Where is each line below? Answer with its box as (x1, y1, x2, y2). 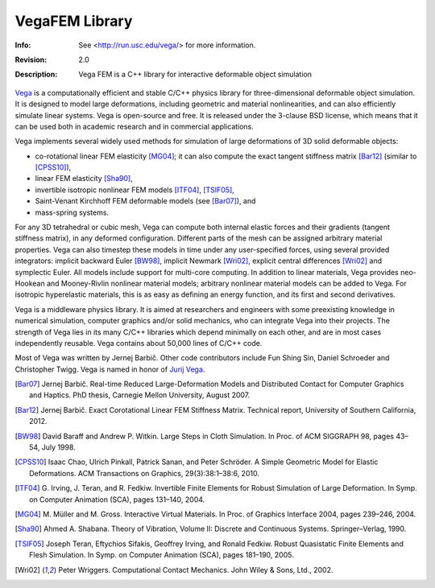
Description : (14, 69, 58, 80)
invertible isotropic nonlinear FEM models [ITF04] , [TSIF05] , (35, 185, 235, 195)
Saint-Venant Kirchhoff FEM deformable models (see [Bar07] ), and (35, 196, 256, 206)
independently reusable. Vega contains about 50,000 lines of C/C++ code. (14, 338, 263, 347)
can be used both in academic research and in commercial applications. (14, 121, 254, 131)
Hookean (14, 278, 45, 288)
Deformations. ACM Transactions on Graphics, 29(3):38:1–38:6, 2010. (29, 468, 259, 478)
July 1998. (41, 442, 76, 452)
